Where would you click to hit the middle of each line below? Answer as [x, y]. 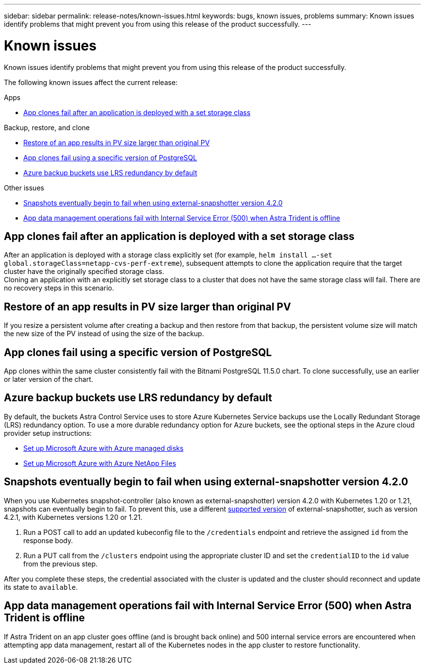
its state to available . [41, 587]
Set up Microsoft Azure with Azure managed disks [104, 448]
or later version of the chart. [49, 379]
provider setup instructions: [48, 433]
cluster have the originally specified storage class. [84, 272]
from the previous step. [61, 564]
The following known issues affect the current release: [91, 82]
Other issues [24, 188]
